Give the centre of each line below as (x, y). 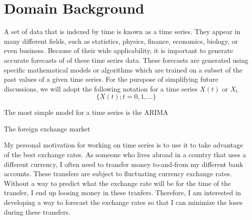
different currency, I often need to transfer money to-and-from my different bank (124, 164)
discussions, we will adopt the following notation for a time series (101, 88)
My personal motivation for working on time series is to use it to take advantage (124, 145)
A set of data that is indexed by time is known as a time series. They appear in (122, 31)
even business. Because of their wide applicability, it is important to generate (118, 50)
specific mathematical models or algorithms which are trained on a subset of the (123, 69)
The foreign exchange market (47, 128)
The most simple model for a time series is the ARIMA (86, 112)
